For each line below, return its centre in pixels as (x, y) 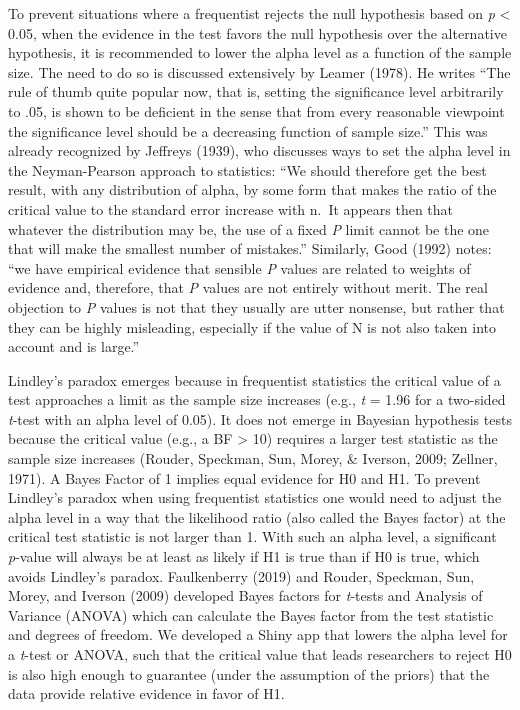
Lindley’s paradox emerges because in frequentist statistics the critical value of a (254, 379)
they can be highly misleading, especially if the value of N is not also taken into (252, 326)
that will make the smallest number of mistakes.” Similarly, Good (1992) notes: (250, 248)
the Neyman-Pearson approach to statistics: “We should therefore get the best (247, 169)
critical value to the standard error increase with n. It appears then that (231, 208)
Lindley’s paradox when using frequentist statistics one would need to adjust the (255, 497)
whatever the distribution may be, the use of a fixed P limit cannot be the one (249, 228)
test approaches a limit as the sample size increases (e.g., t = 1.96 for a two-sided (257, 399)
